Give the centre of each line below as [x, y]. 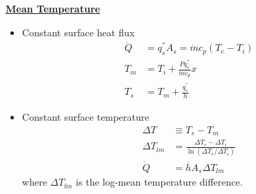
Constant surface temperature [86, 117]
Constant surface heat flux [78, 32]
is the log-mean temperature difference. [159, 182]
